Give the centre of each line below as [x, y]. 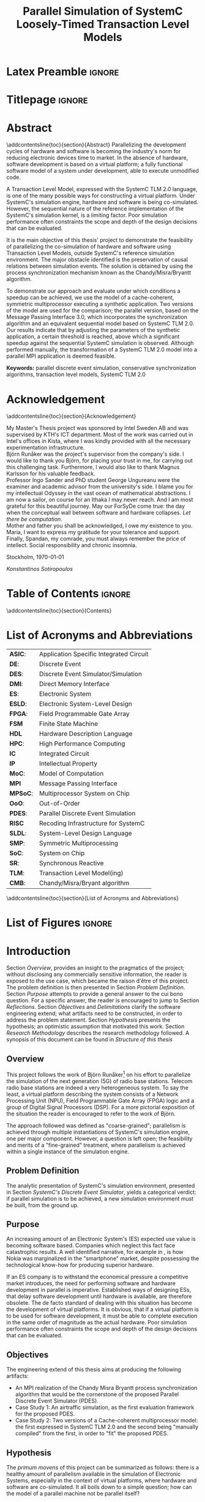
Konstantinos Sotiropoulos [40, 569]
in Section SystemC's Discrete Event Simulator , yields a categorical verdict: [101, 1192]
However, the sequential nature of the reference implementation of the [95, 209]
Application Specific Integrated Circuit [94, 654]
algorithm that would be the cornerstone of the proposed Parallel [97, 1394]
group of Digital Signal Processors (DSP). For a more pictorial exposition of [100, 1107]
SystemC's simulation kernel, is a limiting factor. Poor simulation [87, 215]
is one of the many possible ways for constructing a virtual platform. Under [101, 196]
